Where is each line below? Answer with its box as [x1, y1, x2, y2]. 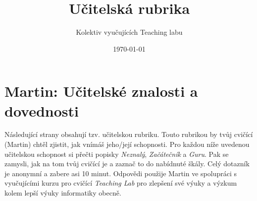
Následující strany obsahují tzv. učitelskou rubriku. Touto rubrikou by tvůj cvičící [4, 129, 253, 139]
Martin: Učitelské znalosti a [4, 81, 198, 101]
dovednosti [4, 100, 79, 121]
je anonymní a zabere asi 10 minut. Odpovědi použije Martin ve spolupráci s [4, 168, 237, 178]
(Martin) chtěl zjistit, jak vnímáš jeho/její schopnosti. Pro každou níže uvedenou [4, 139, 250, 149]
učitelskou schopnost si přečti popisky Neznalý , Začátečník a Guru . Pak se [4, 148, 229, 159]
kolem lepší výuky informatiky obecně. [4, 188, 121, 198]
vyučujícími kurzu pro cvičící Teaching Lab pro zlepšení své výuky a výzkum [4, 178, 237, 188]
